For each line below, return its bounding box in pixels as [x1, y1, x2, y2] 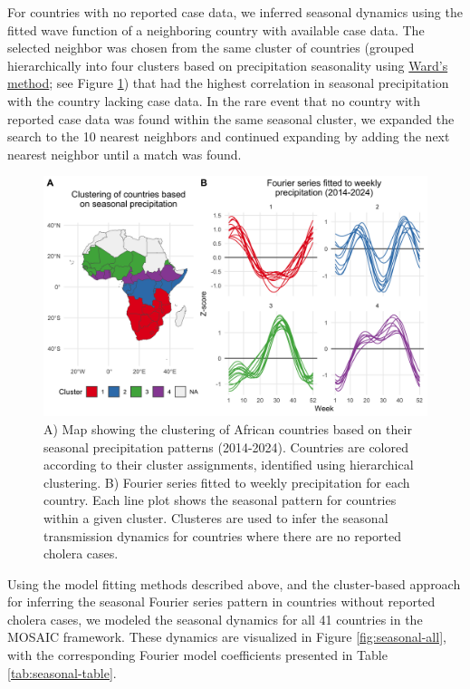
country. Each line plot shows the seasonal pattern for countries [43, 490, 397, 509]
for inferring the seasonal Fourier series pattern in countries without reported [7, 592, 436, 611]
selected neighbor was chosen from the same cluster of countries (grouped [7, 38, 415, 57]
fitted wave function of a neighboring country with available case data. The [7, 20, 425, 39]
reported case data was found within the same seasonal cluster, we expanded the [7, 109, 455, 128]
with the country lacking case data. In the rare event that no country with [7, 91, 421, 110]
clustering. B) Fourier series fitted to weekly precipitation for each [43, 472, 410, 491]
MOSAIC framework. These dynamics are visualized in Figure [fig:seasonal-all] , [7, 627, 446, 646]
